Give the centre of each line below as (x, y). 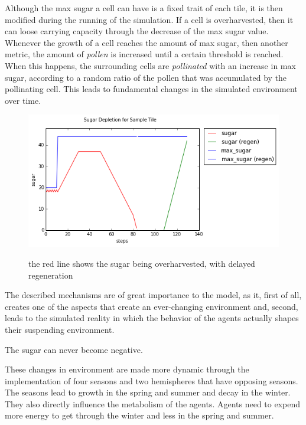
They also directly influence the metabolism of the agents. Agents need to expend (153, 403)
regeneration (51, 275)
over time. (23, 100)
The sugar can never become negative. (74, 349)
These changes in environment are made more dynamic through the (127, 369)
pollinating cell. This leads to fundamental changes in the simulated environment (151, 89)
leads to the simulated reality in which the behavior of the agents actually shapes (152, 318)
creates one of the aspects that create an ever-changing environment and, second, (152, 306)
